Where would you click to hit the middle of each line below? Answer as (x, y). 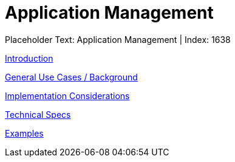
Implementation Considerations (67, 96)
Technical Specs (38, 114)
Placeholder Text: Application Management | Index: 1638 (118, 39)
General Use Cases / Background (71, 77)
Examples (24, 133)
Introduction (29, 58)
